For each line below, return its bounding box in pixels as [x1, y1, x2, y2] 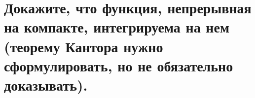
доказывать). [4, 74, 88, 95]
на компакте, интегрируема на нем [4, 17, 229, 37]
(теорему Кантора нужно [4, 36, 163, 56]
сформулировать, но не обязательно [4, 55, 233, 75]
